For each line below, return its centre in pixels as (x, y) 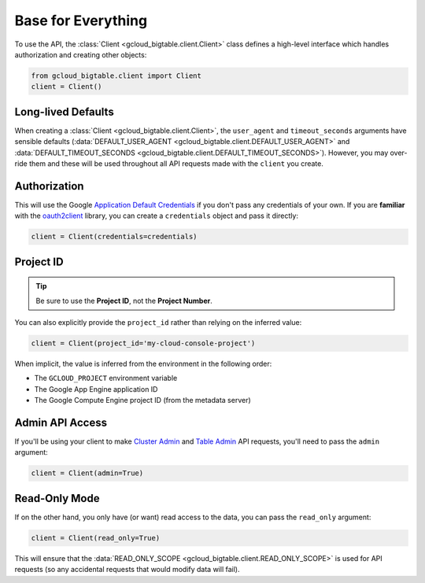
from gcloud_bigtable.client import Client (116, 76)
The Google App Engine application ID (96, 389)
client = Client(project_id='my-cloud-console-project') (143, 343)
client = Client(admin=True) (87, 473)
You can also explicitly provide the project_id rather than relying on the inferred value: (158, 323)
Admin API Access (61, 422)
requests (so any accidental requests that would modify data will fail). (127, 570)
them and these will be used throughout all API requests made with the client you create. (176, 163)
